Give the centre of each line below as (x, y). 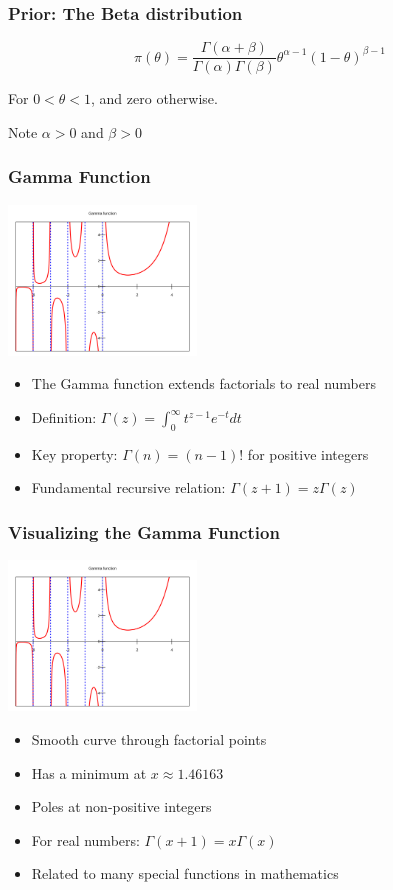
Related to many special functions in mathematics (185, 873)
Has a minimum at (89, 772)
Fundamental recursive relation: (128, 487)
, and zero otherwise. (154, 98)
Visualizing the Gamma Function (144, 531)
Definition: (64, 417)
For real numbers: (85, 839)
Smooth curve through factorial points (149, 738)
